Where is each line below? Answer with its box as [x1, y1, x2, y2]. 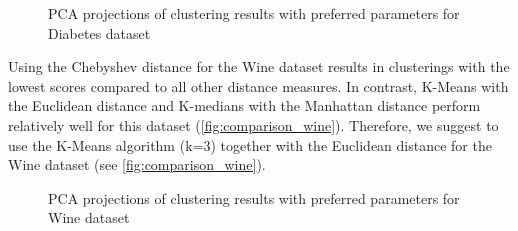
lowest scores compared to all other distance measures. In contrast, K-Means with [8, 75, 509, 96]
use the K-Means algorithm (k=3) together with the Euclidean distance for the [8, 134, 492, 155]
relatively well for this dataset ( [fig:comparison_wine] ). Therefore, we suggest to [8, 114, 499, 135]
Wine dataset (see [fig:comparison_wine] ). [8, 154, 266, 175]
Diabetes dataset [48, 22, 151, 43]
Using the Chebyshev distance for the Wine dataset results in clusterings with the [8, 56, 510, 77]
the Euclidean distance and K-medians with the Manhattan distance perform [8, 95, 481, 116]
